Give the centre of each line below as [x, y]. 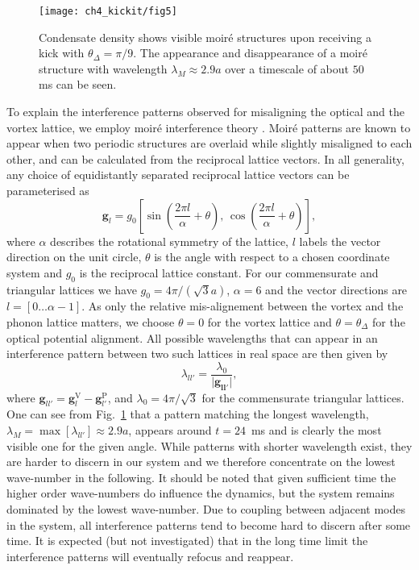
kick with [62, 53]
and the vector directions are [336, 289]
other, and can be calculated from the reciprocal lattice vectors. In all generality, [205, 158]
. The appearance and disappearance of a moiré [250, 53]
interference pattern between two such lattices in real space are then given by [197, 354]
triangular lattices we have [72, 289]
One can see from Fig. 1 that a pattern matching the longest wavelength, [188, 414]
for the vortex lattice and [270, 321]
